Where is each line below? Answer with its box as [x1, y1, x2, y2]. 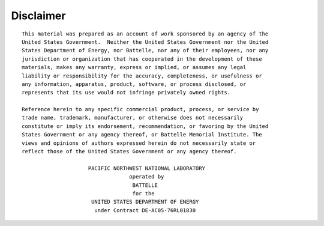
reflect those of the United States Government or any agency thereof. [22, 148, 237, 155]
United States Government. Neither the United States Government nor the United [22, 38, 269, 45]
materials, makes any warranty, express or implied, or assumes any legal [22, 64, 247, 71]
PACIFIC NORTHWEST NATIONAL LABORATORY [88, 165, 205, 171]
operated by [129, 173, 164, 180]
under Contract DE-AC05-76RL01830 [94, 207, 196, 213]
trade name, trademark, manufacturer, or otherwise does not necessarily [22, 114, 244, 121]
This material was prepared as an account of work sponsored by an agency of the [22, 30, 269, 37]
